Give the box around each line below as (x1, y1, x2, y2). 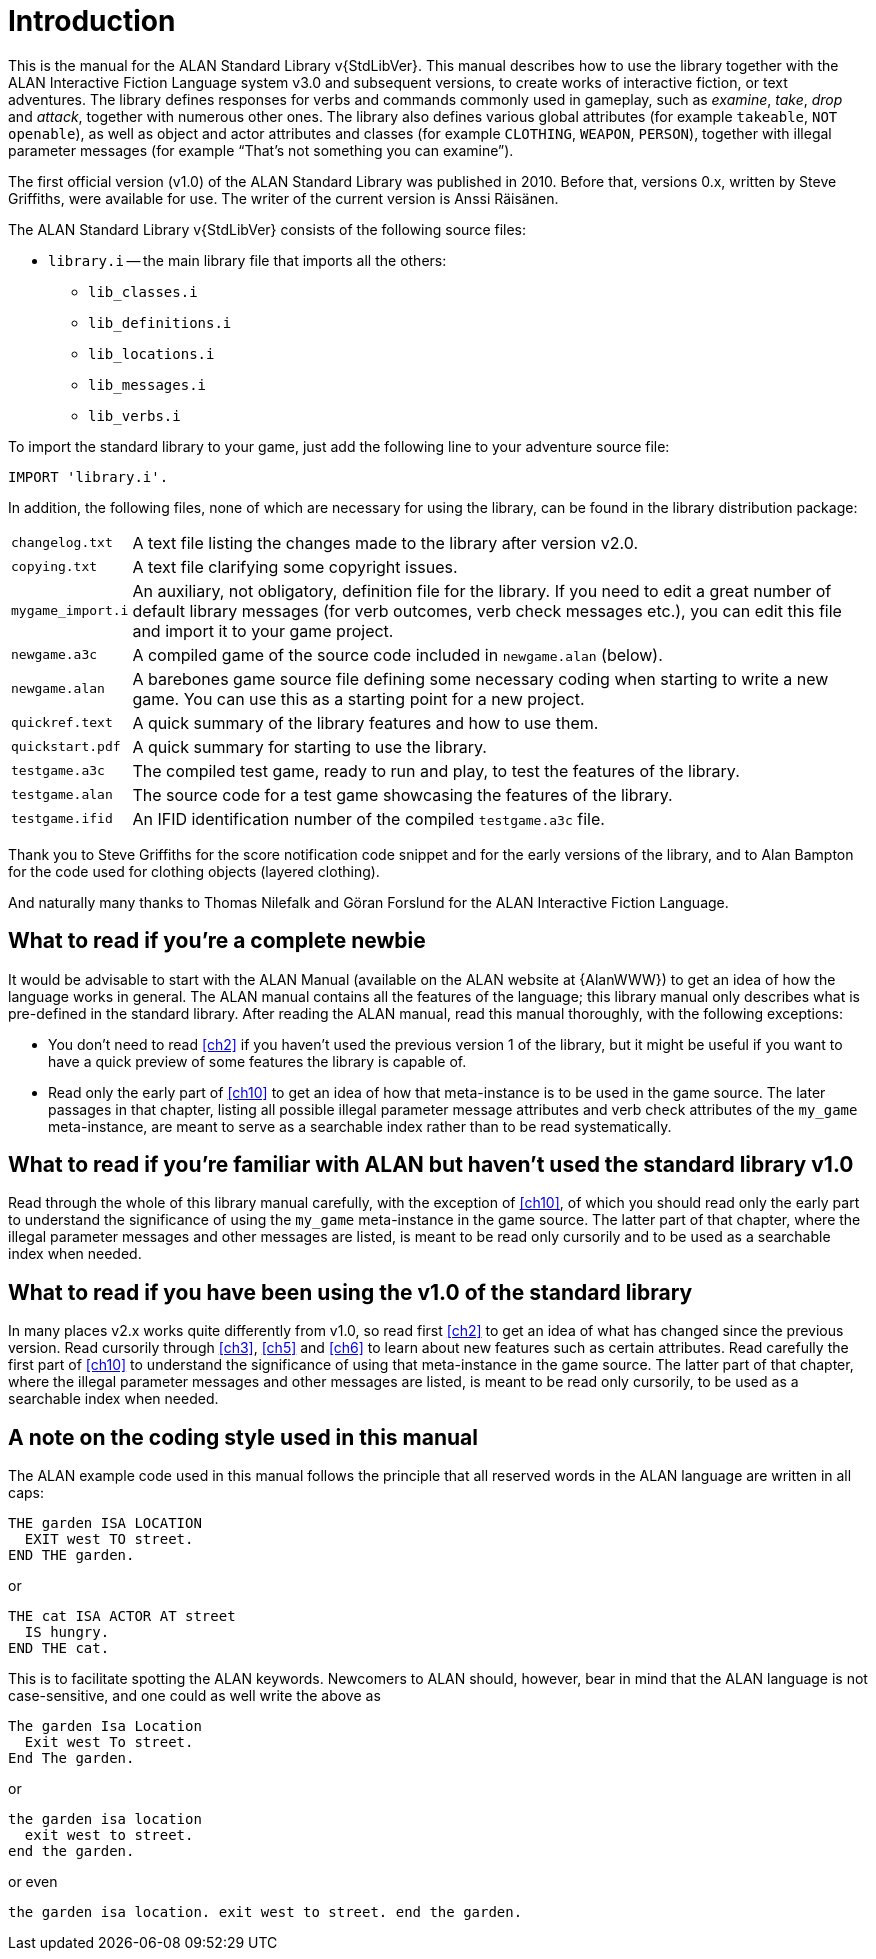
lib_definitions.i (88, 314, 232, 331)
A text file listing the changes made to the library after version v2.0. (132, 532, 639, 553)
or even (8, 1873, 58, 1891)
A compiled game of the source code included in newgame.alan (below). (132, 644, 663, 665)
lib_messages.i (88, 376, 207, 393)
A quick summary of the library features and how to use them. (132, 712, 599, 733)
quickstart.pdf (11, 739, 121, 755)
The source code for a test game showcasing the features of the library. (132, 784, 673, 805)
